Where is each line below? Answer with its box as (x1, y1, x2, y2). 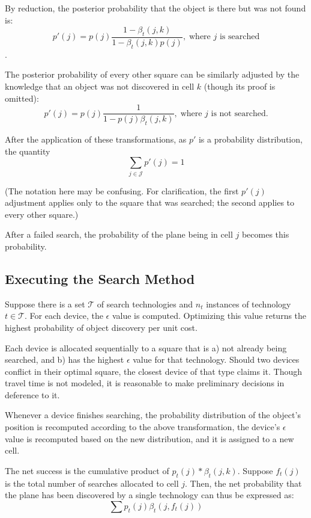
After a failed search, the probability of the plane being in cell (5, 228, 233, 241)
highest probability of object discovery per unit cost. (5, 321, 198, 333)
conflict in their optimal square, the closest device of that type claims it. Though (5, 365, 303, 377)
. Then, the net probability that (185, 476, 302, 489)
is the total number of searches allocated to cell (5, 476, 179, 489)
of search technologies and (97, 297, 193, 310)
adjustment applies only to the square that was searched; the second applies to (5, 196, 295, 209)
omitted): (5, 91, 39, 104)
